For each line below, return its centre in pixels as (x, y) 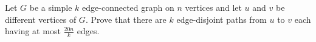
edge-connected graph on (128, 7)
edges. (88, 31)
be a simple (51, 7)
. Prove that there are (126, 19)
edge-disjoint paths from (222, 19)
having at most (33, 31)
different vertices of (41, 19)
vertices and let (213, 7)
